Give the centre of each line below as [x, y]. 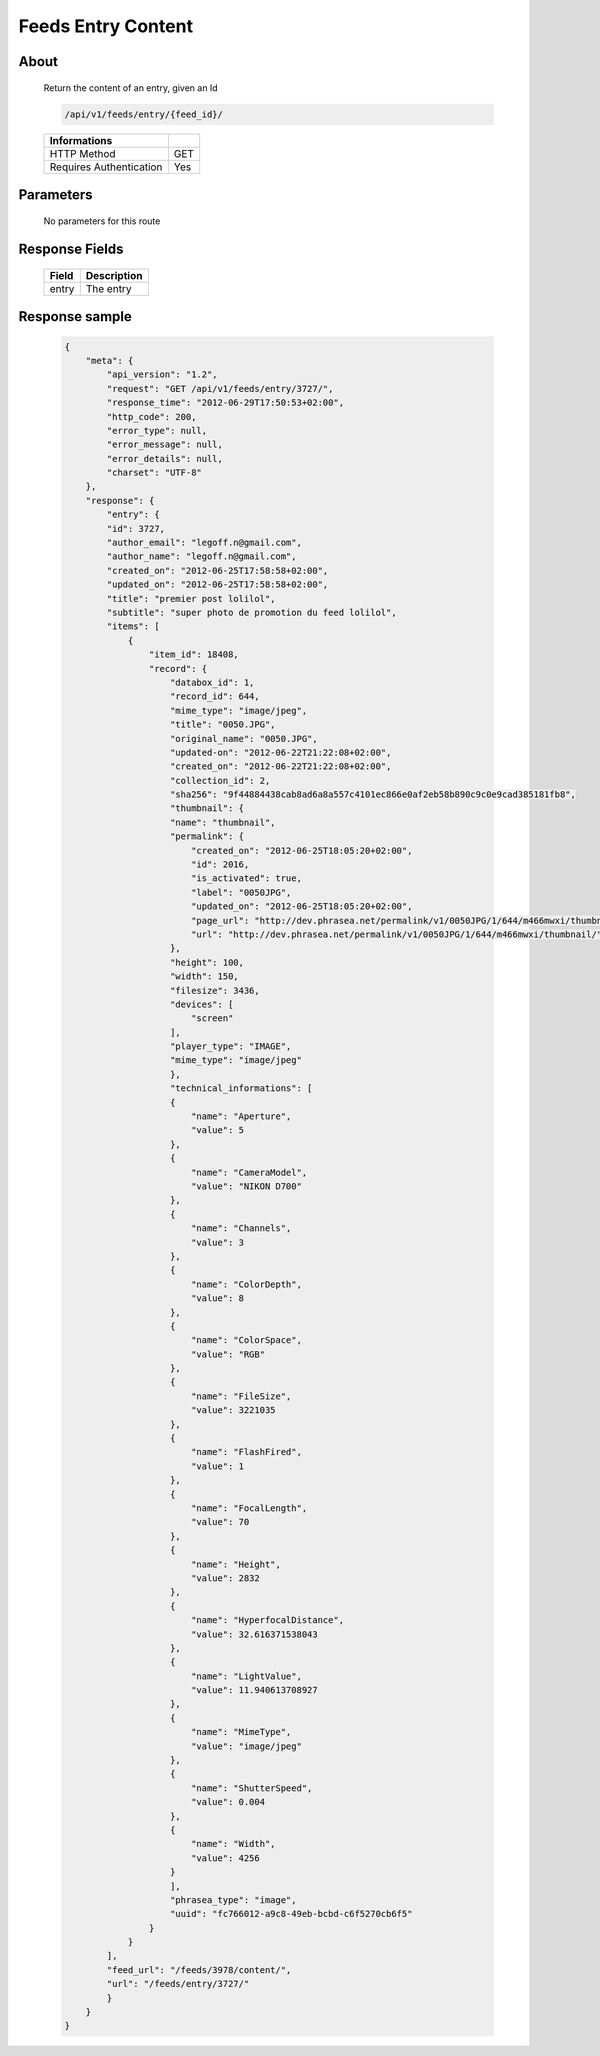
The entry [108, 288]
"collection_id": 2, [220, 780]
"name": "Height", [236, 1564]
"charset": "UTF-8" [154, 473]
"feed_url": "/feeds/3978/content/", [199, 1969]
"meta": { [109, 360]
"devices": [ [202, 1004]
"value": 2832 [225, 1578]
